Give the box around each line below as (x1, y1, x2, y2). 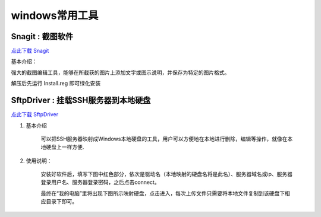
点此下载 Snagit (11, 47, 49, 55)
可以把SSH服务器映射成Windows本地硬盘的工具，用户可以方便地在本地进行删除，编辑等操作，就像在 (40, 135, 288, 142)
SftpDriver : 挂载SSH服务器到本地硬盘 (11, 95, 151, 106)
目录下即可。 (45, 198, 77, 205)
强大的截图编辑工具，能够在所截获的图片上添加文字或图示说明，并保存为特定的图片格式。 (11, 69, 230, 76)
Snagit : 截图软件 (11, 31, 74, 42)
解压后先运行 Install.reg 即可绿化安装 (11, 80, 101, 87)
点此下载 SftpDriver (11, 111, 59, 118)
